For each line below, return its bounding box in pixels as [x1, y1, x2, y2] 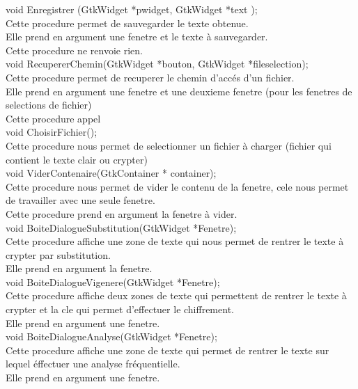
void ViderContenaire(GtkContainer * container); [6, 166, 217, 180]
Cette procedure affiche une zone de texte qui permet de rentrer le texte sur [6, 342, 329, 357]
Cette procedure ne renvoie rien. [6, 42, 143, 57]
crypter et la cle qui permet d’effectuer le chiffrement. [6, 302, 234, 317]
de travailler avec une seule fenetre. [6, 193, 155, 207]
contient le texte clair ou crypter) [6, 152, 148, 166]
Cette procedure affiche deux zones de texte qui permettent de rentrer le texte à [6, 288, 347, 303]
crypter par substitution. [6, 247, 111, 262]
